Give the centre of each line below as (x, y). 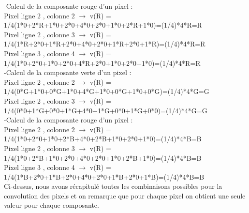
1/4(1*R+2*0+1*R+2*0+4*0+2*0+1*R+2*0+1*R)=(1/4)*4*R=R (105, 44)
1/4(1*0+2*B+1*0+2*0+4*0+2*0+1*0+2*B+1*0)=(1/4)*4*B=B (103, 158)
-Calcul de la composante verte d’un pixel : (68, 72)
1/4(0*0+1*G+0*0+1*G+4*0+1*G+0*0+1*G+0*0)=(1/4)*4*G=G (106, 110)
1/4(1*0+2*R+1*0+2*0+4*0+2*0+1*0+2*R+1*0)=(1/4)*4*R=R (103, 25)
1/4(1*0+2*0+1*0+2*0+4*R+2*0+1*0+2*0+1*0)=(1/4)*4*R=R (102, 63)
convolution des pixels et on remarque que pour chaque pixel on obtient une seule (125, 195)
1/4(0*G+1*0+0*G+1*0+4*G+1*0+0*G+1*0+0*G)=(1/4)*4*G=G (107, 91)
